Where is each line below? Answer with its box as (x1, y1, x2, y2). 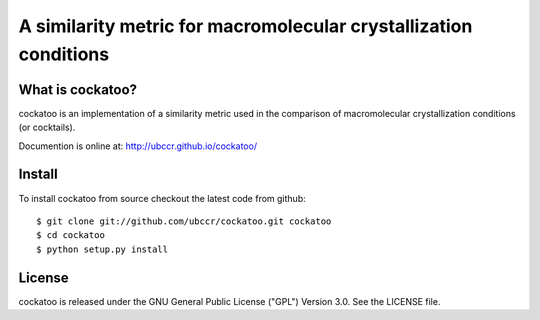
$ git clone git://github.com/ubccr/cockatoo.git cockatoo (36, 215, 332, 227)
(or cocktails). (18, 121, 76, 134)
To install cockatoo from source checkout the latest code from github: (18, 192, 306, 204)
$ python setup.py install (36, 243, 169, 255)
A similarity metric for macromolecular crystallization (18, 15, 473, 37)
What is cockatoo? (18, 81, 138, 98)
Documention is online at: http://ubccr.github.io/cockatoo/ (18, 140, 258, 152)
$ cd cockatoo (36, 230, 105, 241)
